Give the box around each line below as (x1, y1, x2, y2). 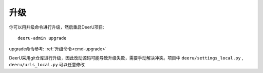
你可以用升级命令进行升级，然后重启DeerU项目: (9, 24, 105, 30)
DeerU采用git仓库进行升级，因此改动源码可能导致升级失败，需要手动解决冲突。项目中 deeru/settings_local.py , (9, 55, 244, 60)
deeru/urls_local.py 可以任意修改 (9, 62, 85, 68)
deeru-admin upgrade (18, 35, 67, 41)
